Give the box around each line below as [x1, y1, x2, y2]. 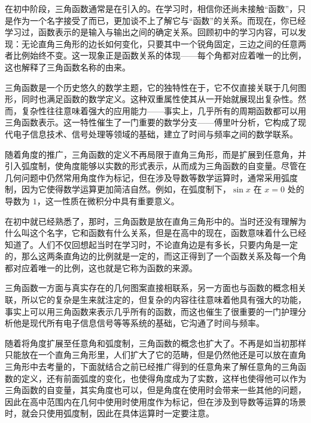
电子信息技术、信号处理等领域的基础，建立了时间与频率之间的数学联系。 [13, 127, 298, 140]
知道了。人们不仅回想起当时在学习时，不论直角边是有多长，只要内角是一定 [5, 238, 298, 250]
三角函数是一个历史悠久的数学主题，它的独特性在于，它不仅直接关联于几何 [5, 81, 298, 93]
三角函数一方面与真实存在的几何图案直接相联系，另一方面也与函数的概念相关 [5, 281, 306, 294]
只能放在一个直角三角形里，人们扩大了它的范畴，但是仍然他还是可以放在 [5, 348, 289, 361]
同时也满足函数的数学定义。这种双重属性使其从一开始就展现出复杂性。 [21, 93, 298, 105]
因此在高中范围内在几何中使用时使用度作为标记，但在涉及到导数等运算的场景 [5, 395, 306, 407]
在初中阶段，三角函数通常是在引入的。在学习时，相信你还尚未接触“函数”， [5, 2, 298, 14]
